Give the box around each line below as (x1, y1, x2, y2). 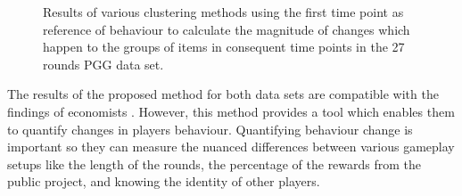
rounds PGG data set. (43, 54, 164, 73)
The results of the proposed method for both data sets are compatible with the (7, 85, 439, 103)
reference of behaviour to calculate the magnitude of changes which (43, 20, 410, 38)
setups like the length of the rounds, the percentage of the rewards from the (7, 154, 422, 173)
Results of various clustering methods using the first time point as (43, 3, 404, 20)
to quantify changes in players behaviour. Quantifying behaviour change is (7, 119, 413, 138)
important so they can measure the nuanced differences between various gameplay (7, 137, 455, 156)
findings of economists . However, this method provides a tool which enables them (7, 102, 455, 120)
